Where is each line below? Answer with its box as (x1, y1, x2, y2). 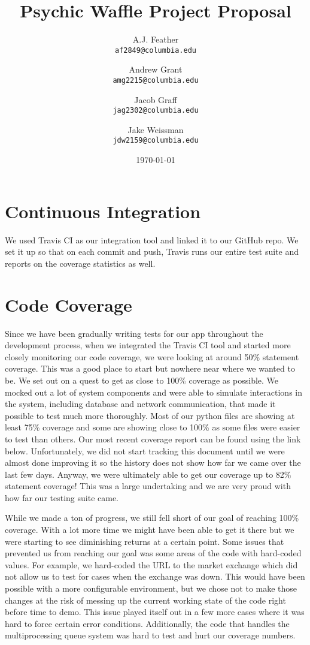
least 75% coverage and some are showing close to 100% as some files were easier (5, 421, 300, 433)
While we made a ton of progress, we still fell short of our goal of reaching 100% (5, 511, 299, 524)
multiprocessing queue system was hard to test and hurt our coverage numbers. (5, 629, 296, 641)
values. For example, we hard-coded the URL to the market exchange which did (5, 558, 298, 571)
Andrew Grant (129, 63, 183, 76)
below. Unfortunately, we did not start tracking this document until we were (5, 444, 285, 457)
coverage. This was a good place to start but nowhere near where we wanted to (5, 362, 295, 375)
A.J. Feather (132, 33, 179, 46)
